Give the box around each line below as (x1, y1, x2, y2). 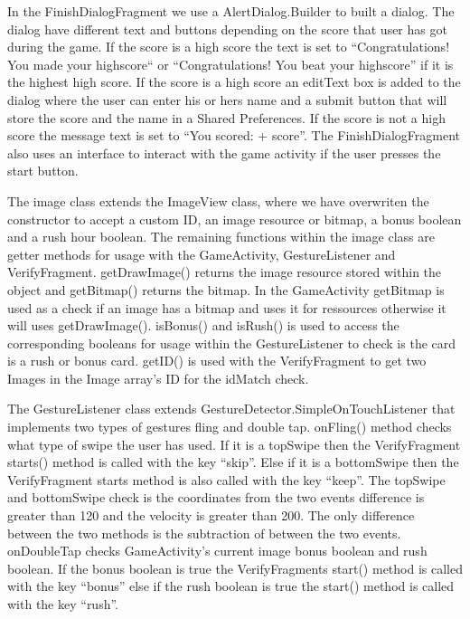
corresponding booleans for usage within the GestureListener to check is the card (7, 333, 456, 352)
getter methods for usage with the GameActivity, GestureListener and (7, 244, 396, 263)
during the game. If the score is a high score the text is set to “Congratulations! (7, 37, 450, 56)
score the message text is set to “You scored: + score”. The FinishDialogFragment (7, 126, 460, 145)
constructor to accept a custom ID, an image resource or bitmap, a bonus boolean (7, 209, 462, 228)
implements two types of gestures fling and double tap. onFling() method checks (7, 417, 452, 436)
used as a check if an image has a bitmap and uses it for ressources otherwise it (7, 298, 446, 317)
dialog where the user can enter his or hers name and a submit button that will (7, 90, 447, 109)
